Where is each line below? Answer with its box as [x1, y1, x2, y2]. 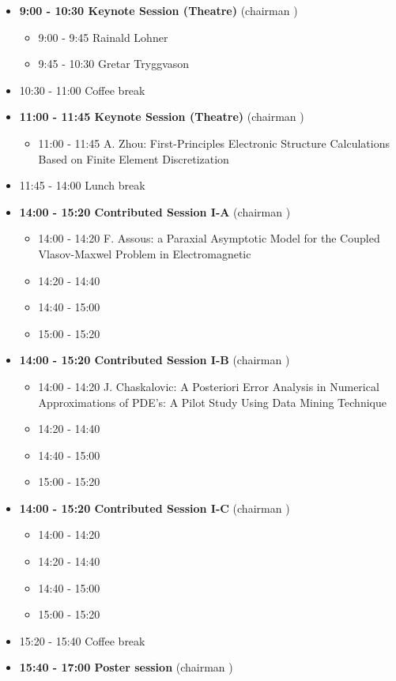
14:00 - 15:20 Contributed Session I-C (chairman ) [19, 499, 290, 516]
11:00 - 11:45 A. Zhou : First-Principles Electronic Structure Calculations [38, 134, 390, 151]
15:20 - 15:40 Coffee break [19, 632, 145, 649]
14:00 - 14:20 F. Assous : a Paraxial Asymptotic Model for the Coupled [38, 230, 380, 246]
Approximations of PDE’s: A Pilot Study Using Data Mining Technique [38, 393, 387, 410]
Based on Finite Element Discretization [38, 150, 229, 167]
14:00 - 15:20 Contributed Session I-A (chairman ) [19, 203, 291, 220]
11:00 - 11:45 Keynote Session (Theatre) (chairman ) [19, 108, 304, 125]
